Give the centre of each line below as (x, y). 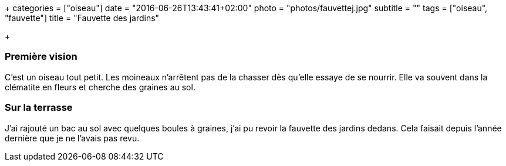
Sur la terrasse (39, 108)
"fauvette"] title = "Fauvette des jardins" (82, 18)
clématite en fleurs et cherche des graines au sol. (100, 87)
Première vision (41, 57)
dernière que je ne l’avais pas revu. (72, 138)
